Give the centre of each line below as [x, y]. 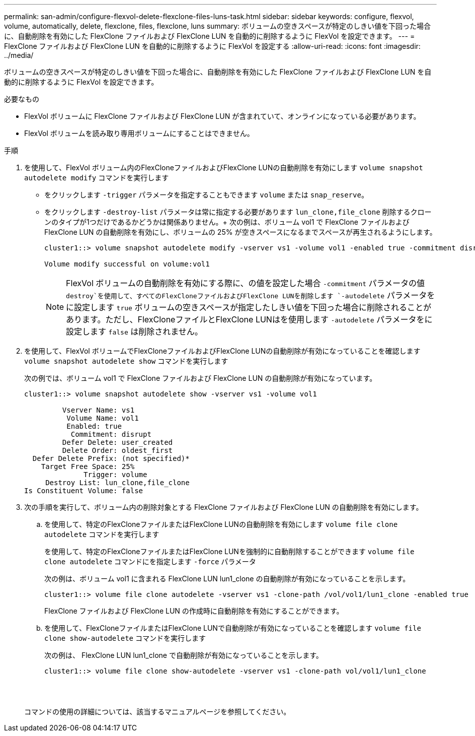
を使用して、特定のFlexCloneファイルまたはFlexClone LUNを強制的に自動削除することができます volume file [229, 551]
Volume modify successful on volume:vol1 [127, 264]
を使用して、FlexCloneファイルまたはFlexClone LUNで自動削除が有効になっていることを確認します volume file [233, 628]
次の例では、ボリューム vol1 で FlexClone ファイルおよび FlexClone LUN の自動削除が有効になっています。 [201, 378]
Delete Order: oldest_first [117, 450]
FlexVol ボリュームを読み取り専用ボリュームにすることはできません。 [139, 133]
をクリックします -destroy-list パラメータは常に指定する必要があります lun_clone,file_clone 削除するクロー [238, 212]
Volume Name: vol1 [103, 418]
